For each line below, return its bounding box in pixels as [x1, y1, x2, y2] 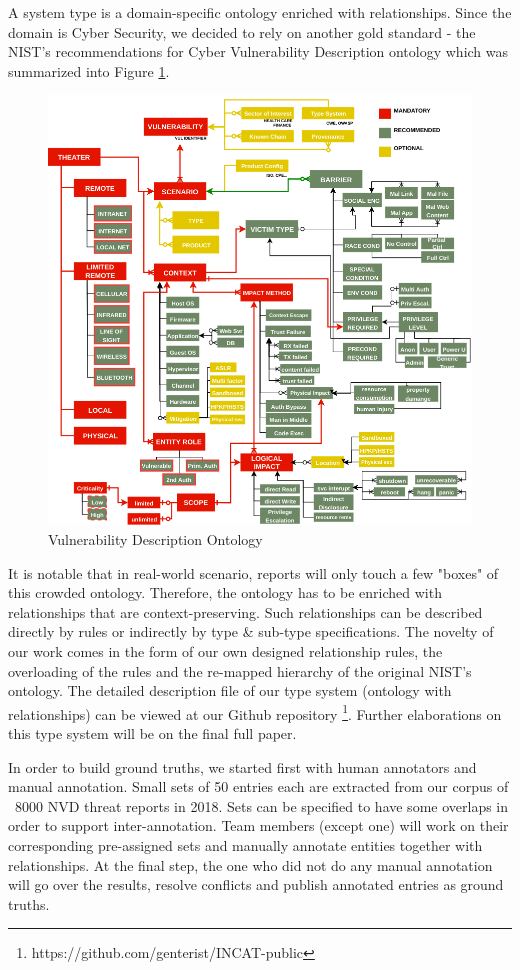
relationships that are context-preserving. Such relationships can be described [8, 601, 483, 622]
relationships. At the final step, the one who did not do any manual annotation [8, 854, 493, 875]
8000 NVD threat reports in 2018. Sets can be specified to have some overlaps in [14, 795, 509, 816]
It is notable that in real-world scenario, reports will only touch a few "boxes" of [8, 562, 499, 583]
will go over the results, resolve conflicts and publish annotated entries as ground [8, 874, 504, 895]
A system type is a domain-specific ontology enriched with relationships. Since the [8, 2, 512, 22]
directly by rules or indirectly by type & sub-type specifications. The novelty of [8, 621, 494, 642]
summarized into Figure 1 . [8, 60, 170, 81]
